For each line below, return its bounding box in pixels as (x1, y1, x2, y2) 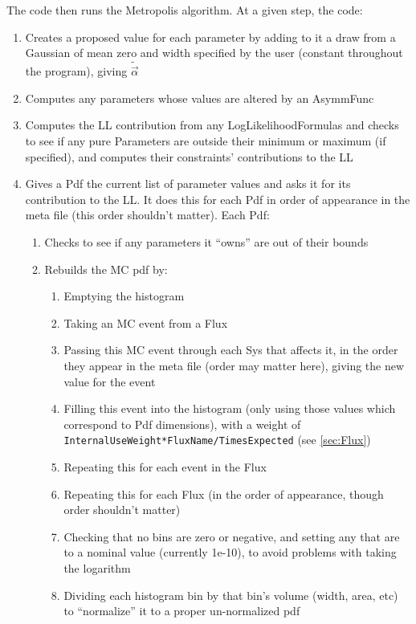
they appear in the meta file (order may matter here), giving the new (63, 357, 405, 373)
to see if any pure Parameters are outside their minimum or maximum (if (25, 133, 386, 149)
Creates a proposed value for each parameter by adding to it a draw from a (25, 28, 396, 45)
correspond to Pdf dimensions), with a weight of (63, 415, 301, 432)
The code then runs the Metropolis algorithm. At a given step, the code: (6, 2, 363, 18)
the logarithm (63, 559, 131, 576)
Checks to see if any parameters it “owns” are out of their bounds (44, 233, 369, 250)
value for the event (63, 373, 156, 389)
